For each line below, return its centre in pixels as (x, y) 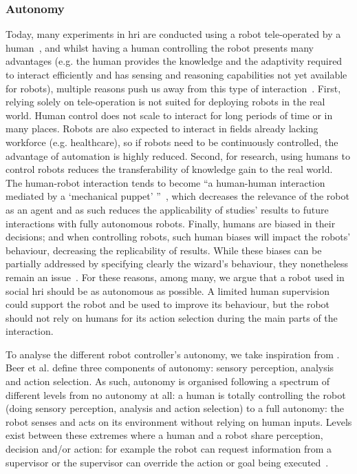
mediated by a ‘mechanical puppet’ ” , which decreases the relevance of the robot (177, 196)
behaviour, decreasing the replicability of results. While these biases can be (164, 250)
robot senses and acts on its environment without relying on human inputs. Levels (179, 421)
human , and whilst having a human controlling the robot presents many (160, 47)
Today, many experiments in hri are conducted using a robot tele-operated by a (173, 34)
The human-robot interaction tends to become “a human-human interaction (165, 182)
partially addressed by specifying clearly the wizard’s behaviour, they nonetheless (177, 264)
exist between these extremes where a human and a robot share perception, (164, 435)
